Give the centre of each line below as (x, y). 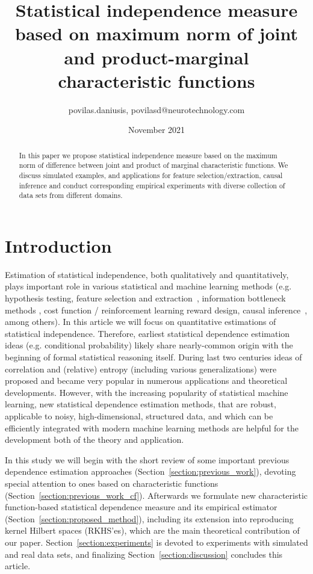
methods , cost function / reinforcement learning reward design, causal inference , (156, 310)
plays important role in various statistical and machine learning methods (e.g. (148, 286)
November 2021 (156, 130)
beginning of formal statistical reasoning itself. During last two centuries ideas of (153, 357)
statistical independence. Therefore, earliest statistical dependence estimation (147, 333)
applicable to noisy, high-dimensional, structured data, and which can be (139, 416)
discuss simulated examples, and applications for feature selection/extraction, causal (151, 175)
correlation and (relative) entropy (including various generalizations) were (141, 369)
